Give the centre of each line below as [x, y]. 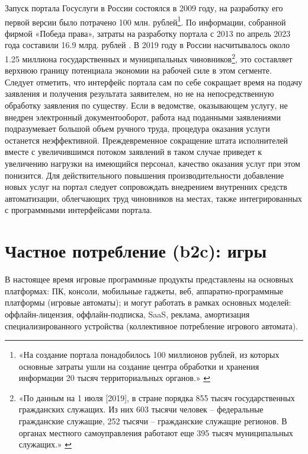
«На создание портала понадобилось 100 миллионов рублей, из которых [149, 355]
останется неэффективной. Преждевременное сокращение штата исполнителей [147, 140]
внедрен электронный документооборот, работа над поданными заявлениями [143, 117]
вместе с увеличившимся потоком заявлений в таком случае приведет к [134, 152]
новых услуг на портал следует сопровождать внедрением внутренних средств [146, 187]
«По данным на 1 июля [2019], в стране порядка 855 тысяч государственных [157, 397]
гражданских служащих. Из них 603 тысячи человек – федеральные [141, 409]
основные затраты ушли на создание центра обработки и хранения [139, 366]
